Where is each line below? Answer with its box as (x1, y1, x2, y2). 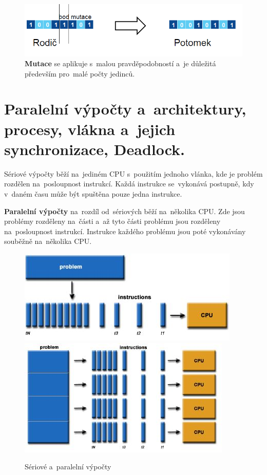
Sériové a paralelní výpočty (25, 461, 111, 472)
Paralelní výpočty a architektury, (4, 98, 246, 119)
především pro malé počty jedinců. (25, 68, 135, 79)
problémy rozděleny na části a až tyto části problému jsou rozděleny (4, 216, 221, 226)
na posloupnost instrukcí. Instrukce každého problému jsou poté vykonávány (4, 225, 246, 236)
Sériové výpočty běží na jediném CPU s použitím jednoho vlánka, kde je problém (4, 168, 263, 179)
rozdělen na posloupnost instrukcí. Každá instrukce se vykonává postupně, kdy (4, 178, 254, 189)
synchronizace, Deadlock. (4, 138, 185, 159)
